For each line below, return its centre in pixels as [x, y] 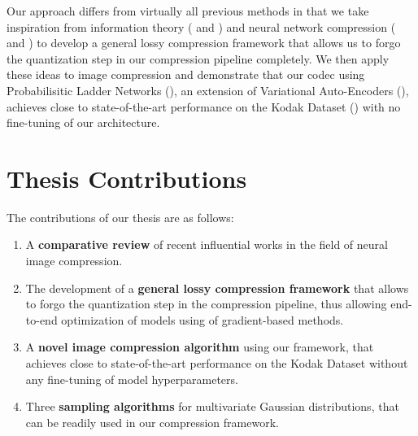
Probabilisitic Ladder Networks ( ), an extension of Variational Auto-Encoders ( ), [208, 90]
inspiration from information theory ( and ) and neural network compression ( [201, 26]
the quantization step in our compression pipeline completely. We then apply [198, 58]
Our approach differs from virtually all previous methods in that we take [188, 11]
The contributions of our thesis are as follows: [120, 217]
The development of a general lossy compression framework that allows [217, 288]
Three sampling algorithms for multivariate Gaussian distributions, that [212, 406]
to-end [41, 319]
